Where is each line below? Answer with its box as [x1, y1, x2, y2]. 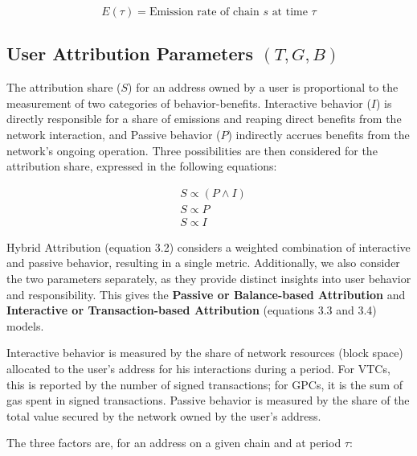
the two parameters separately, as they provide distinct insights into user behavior [6, 270, 411, 287]
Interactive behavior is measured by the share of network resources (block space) [6, 344, 403, 361]
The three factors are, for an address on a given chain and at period [6, 434, 341, 451]
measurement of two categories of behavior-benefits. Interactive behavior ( [6, 94, 371, 111]
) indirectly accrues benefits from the [227, 125, 410, 142]
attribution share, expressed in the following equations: [6, 158, 277, 175]
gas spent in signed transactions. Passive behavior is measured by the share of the [6, 392, 410, 409]
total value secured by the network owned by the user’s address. [6, 407, 321, 424]
